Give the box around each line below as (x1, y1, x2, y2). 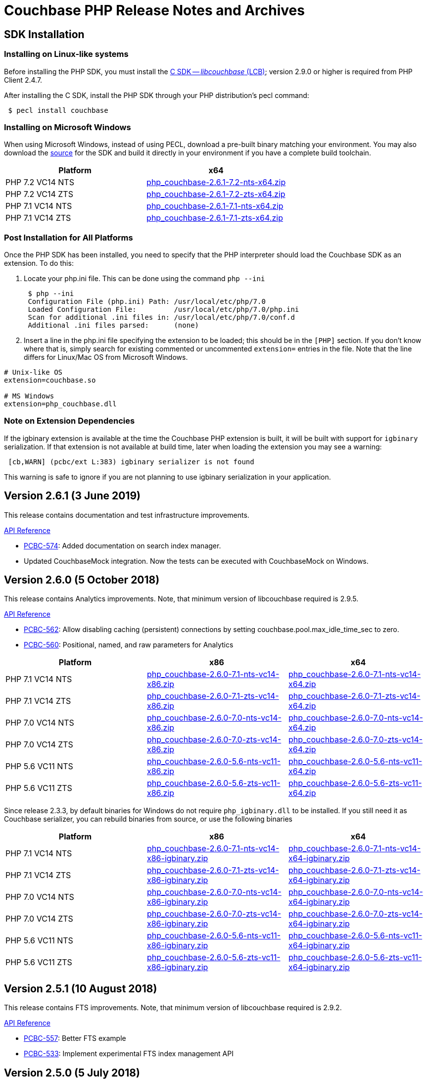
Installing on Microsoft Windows (4, 122, 131, 132)
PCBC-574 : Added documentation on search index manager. (24, 541, 221, 550)
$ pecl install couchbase (8, 106, 108, 114)
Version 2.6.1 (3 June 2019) (4, 490, 141, 502)
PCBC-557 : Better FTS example (24, 1034, 126, 1043)
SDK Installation (4, 28, 85, 41)
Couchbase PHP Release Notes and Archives (4, 2, 305, 19)
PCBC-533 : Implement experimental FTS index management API (24, 1049, 234, 1058)
